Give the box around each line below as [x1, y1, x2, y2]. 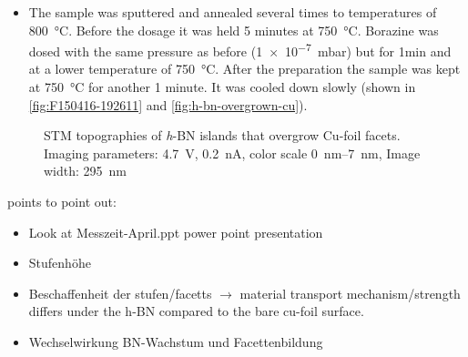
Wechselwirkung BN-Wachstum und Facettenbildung [28, 331, 323, 351]
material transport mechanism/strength [239, 283, 461, 302]
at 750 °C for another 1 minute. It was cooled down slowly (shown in [28, 77, 416, 97]
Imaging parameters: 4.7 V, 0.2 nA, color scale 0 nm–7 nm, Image [44, 143, 421, 162]
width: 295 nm [44, 161, 127, 180]
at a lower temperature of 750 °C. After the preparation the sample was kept [28, 59, 461, 78]
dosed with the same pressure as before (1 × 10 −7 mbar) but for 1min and [28, 39, 452, 60]
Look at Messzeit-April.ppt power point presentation [28, 222, 323, 241]
